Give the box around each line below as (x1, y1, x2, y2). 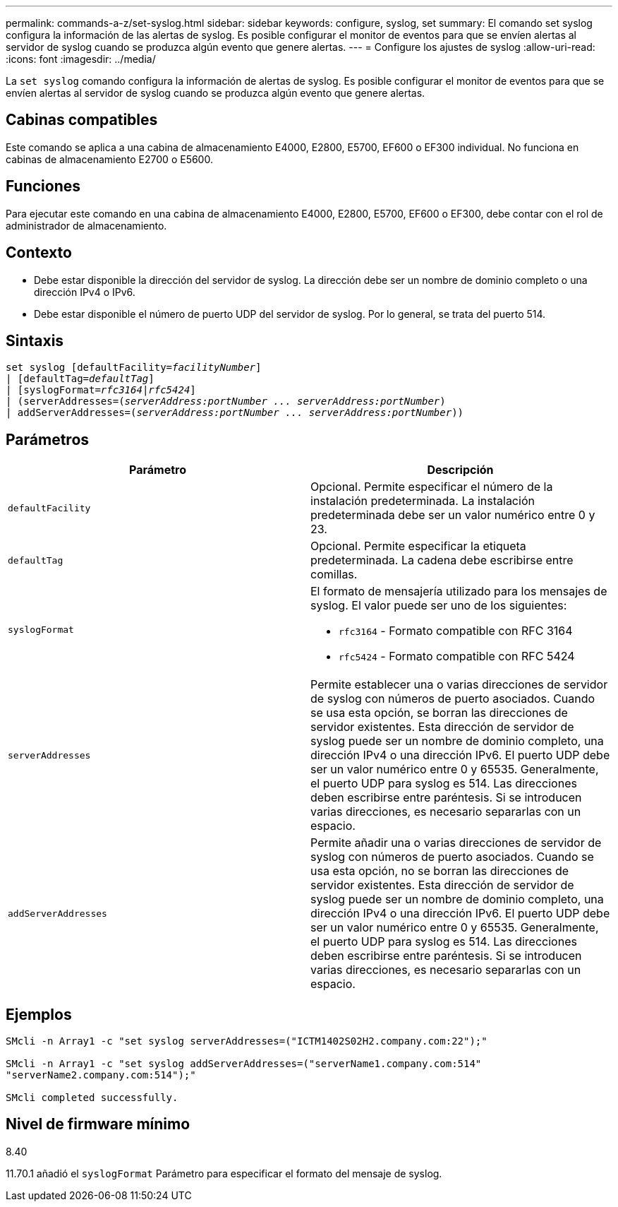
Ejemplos (6, 1005, 72, 1023)
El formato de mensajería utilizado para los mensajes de (310, 584, 607, 599)
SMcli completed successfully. (6, 1092, 178, 1104)
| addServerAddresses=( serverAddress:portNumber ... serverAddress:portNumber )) (6, 407, 464, 419)
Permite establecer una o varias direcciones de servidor (310, 677, 608, 692)
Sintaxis (6, 331, 64, 350)
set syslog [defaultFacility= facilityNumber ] (6, 362, 262, 374)
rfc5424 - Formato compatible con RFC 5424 (339, 649, 575, 664)
